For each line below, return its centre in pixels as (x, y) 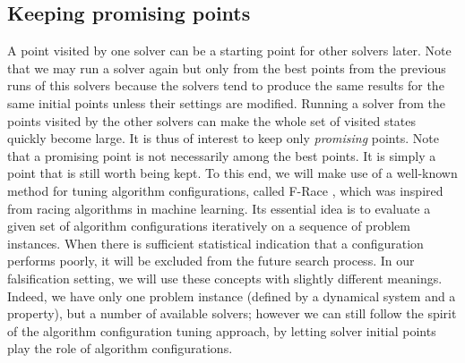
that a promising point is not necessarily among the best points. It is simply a (222, 155)
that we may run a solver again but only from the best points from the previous (227, 68)
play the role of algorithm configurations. (120, 348)
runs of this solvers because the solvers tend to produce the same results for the (226, 85)
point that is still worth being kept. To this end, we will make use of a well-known (232, 173)
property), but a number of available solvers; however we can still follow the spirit (232, 313)
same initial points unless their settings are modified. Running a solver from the (226, 102)
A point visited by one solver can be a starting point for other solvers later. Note (229, 51)
